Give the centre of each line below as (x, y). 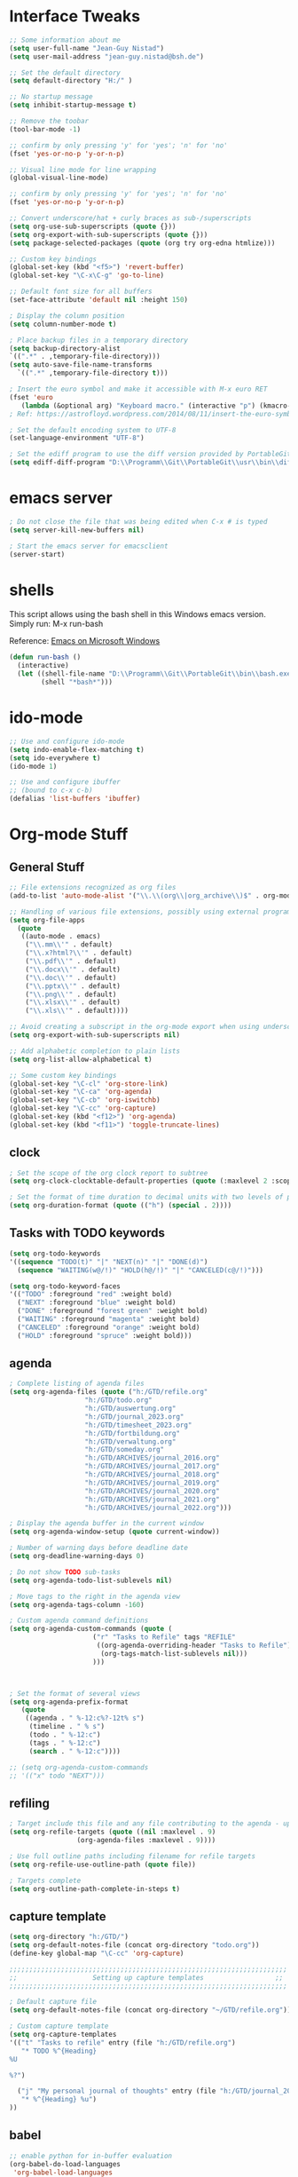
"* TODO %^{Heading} (59, 2051)
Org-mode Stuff (69, 834)
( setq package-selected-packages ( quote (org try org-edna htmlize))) (142, 243)
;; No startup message (51, 97)
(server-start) (37, 554)
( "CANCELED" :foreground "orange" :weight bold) (109, 1327)
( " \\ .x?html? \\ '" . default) (79, 953)
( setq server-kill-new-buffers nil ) (77, 530)
